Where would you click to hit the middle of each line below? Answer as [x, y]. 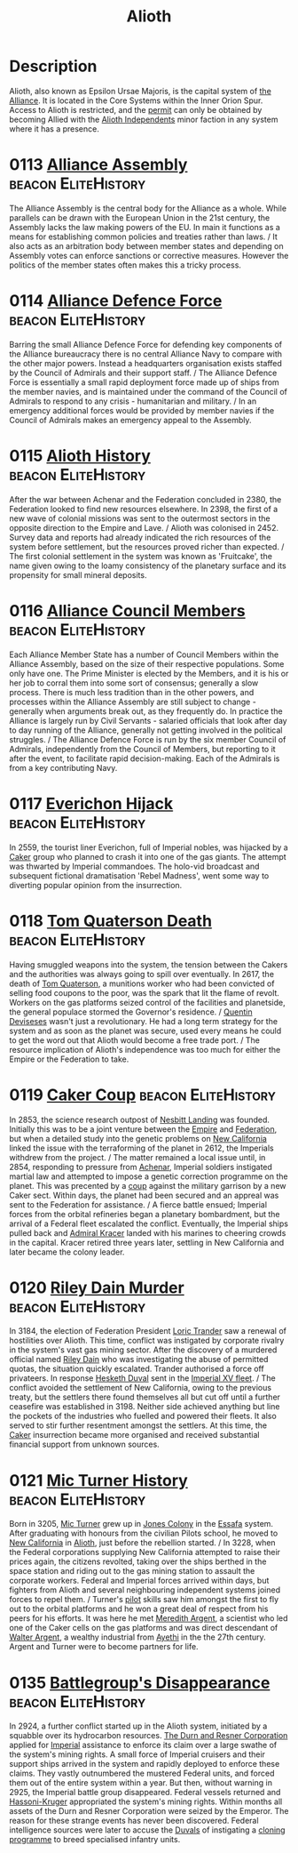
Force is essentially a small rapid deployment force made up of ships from [144, 382]
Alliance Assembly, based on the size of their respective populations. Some [147, 663]
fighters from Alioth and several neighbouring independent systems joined [145, 1590]
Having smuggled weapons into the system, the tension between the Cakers [149, 964]
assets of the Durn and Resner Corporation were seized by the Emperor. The [149, 1811]
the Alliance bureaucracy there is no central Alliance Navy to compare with [145, 354]
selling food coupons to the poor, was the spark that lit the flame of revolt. [144, 992]
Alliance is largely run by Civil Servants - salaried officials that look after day [148, 720]
